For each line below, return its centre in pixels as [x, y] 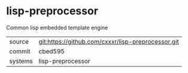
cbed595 [51, 51]
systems [21, 61]
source [19, 41]
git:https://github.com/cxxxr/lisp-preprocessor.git [109, 41]
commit [20, 51]
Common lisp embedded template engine [57, 28]
